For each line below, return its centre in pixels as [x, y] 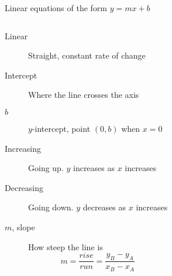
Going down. [51, 207]
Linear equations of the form [56, 8]
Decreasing [24, 187]
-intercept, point [61, 128]
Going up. [46, 168]
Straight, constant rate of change [87, 55]
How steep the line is [66, 246]
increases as [94, 168]
